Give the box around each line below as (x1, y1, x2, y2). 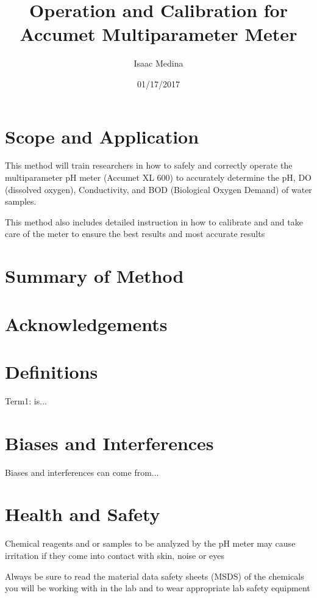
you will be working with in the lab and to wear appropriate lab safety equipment (5, 582, 310, 594)
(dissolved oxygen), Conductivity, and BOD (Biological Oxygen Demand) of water (5, 183, 312, 195)
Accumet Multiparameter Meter (20, 21, 297, 46)
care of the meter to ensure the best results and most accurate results (5, 227, 265, 240)
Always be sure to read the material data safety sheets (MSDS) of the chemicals (5, 569, 304, 582)
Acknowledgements (5, 311, 168, 336)
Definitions (5, 359, 98, 384)
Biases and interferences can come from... (5, 465, 159, 478)
